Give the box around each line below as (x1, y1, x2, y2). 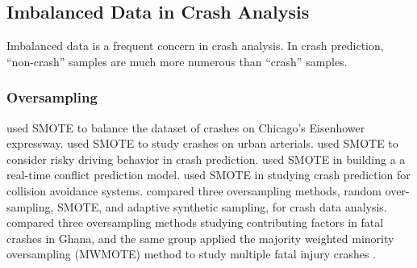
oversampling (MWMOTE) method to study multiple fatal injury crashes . (6, 245, 377, 262)
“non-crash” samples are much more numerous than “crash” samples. (6, 52, 348, 69)
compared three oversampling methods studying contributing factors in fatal (6, 214, 384, 231)
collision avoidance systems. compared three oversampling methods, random (6, 182, 382, 199)
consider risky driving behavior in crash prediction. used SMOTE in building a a (6, 150, 406, 167)
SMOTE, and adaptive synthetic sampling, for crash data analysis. (57, 198, 387, 215)
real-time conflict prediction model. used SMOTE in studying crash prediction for (6, 166, 411, 183)
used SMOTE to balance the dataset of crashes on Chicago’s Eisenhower (6, 119, 365, 136)
